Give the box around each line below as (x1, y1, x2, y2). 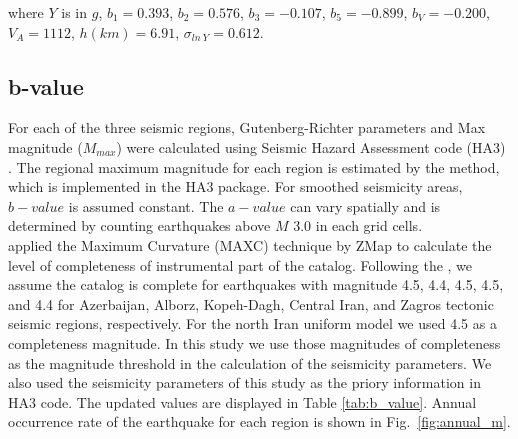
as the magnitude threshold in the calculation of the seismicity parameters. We (8, 352, 492, 373)
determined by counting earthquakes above (8, 215, 271, 236)
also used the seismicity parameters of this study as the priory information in (8, 372, 481, 393)
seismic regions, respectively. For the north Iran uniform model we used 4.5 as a (8, 313, 497, 334)
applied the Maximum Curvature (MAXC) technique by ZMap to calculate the (8, 234, 492, 255)
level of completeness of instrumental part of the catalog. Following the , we (8, 254, 473, 275)
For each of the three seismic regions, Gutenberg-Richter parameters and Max (8, 117, 486, 138)
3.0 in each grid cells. (293, 215, 423, 236)
